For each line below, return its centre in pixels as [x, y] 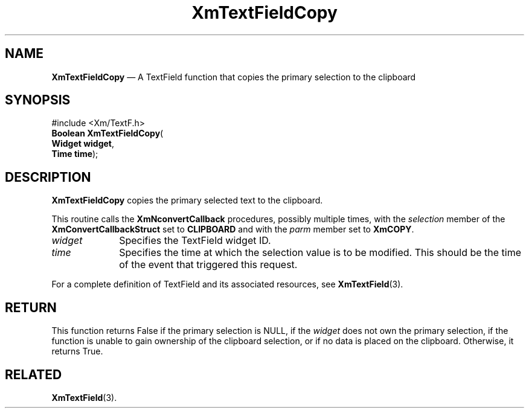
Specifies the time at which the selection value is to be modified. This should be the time [320, 253]
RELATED [34, 374]
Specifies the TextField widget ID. [195, 241]
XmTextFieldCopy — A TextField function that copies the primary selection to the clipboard [234, 77]
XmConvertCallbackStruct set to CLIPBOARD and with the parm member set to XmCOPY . [233, 229]
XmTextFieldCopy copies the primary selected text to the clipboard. [187, 200]
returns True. [77, 351]
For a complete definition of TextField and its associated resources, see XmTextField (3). [227, 284]
